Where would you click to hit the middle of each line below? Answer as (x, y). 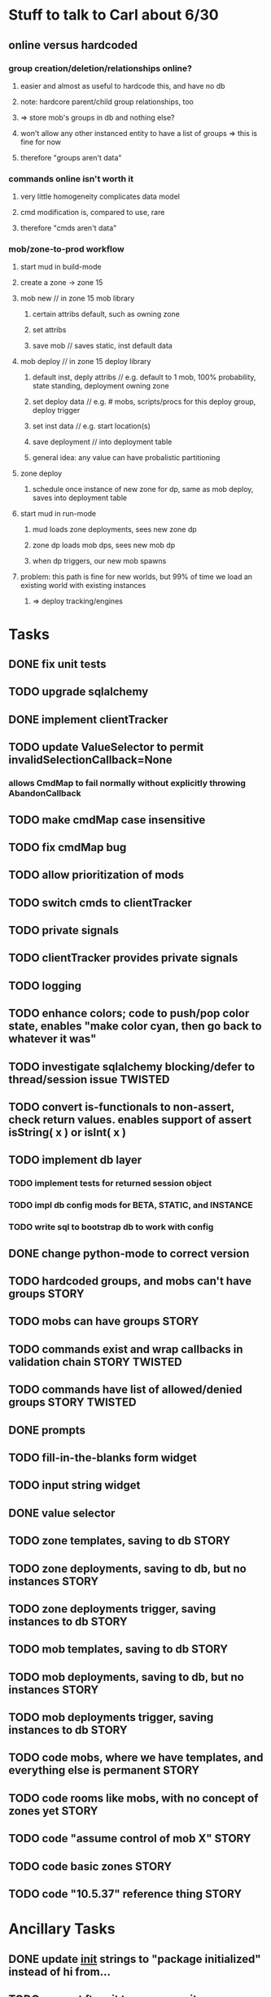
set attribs (49, 330)
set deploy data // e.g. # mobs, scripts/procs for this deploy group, (144, 402)
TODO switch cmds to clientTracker (101, 903)
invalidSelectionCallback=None (90, 760)
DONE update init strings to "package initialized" (135, 1959)
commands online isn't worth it (71, 178)
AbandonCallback (45, 793)
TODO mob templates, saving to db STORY (118, 1650)
